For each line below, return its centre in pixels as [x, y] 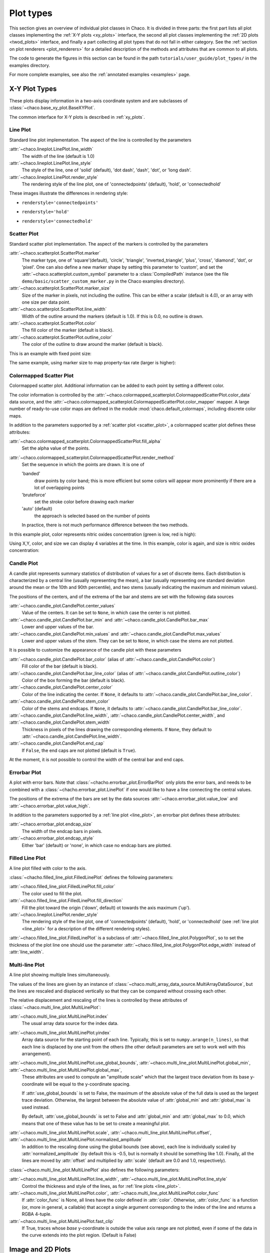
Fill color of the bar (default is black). [60, 666]
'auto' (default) [37, 509]
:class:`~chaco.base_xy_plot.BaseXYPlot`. [52, 108]
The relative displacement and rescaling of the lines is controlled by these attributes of [98, 1000]
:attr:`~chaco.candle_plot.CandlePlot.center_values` [62, 606]
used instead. [36, 1107]
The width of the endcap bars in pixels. [62, 831]
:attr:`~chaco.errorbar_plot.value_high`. [50, 806]
